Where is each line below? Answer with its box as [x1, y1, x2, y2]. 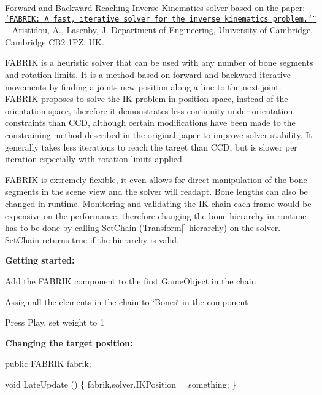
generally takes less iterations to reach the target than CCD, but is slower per [5, 140, 297, 153]
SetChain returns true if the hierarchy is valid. [5, 233, 179, 246]
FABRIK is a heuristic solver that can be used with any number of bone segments [5, 56, 313, 69]
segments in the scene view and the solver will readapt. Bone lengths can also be [5, 185, 308, 198]
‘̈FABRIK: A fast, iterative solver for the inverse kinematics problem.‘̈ [5, 14, 313, 23]
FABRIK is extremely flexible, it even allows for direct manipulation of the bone [5, 173, 307, 186]
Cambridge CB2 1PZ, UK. [5, 35, 104, 48]
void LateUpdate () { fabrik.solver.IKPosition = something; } [5, 377, 237, 390]
